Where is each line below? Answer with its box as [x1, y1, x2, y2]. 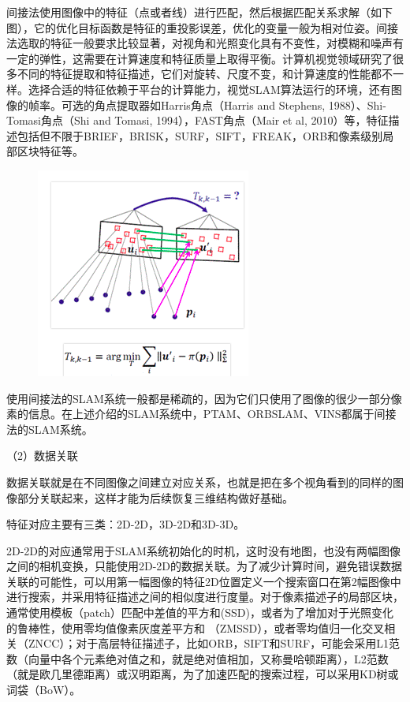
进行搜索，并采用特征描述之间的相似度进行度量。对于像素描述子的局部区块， [6, 588, 404, 605]
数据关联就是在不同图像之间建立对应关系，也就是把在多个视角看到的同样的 [6, 473, 393, 490]
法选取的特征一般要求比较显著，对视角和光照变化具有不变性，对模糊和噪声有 [6, 35, 404, 51]
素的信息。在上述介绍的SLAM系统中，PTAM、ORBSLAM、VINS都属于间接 [6, 405, 397, 422]
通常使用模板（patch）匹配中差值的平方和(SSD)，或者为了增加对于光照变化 [6, 604, 393, 621]
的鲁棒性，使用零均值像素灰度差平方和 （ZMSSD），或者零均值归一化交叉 [6, 619, 385, 636]
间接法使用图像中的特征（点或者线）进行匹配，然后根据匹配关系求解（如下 [6, 4, 393, 20]
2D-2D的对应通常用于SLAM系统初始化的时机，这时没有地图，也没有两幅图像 [6, 542, 401, 558]
